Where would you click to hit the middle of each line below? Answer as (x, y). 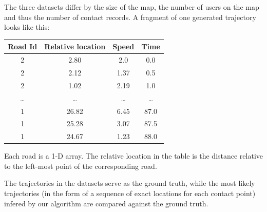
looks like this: (27, 27)
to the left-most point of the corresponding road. (81, 166)
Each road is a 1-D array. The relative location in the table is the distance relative (134, 156)
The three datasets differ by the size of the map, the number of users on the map (132, 7)
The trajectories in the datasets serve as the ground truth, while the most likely (130, 183)
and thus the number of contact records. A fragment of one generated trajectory (130, 17)
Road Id (23, 46)
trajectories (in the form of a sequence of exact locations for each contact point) (130, 193)
